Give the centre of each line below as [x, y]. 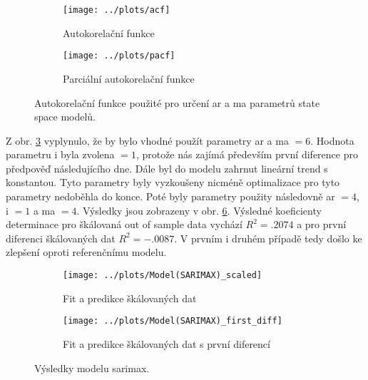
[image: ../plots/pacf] [119, 56]
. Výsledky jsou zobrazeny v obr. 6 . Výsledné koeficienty [199, 210]
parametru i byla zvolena [60, 154]
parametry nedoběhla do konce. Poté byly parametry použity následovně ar [170, 196]
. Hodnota [332, 140]
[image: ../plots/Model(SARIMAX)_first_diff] [173, 321]
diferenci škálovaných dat [61, 238]
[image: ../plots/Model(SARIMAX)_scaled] [163, 276]
